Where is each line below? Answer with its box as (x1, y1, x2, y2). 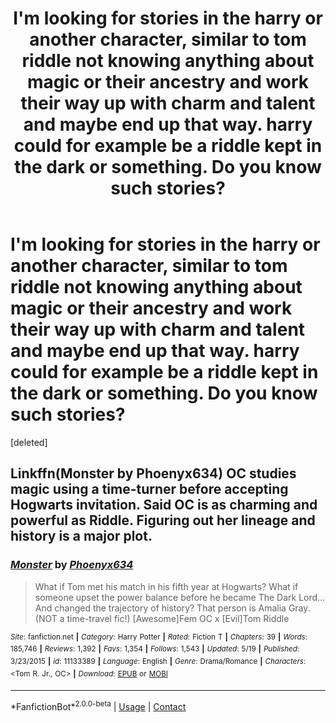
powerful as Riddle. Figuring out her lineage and (10, 512, 316, 529)
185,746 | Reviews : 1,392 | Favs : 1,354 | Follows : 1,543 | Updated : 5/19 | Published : (10, 644, 300, 654)
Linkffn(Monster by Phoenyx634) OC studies (10, 465, 297, 482)
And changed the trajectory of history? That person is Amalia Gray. (34, 602, 311, 614)
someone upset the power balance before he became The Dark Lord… (34, 591, 326, 603)
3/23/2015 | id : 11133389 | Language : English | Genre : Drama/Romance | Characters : (10, 656, 307, 666)
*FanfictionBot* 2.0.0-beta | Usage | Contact (10, 699, 187, 712)
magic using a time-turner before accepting (10, 481, 289, 498)
